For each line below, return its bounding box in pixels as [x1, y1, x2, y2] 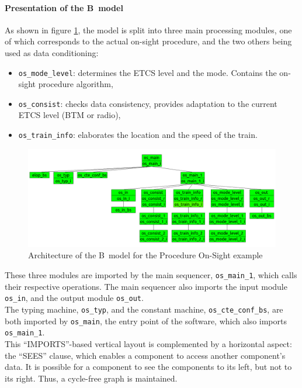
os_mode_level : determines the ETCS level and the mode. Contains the [18, 66, 277, 78]
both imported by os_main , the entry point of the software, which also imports [5, 314, 287, 327]
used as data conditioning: [5, 46, 99, 58]
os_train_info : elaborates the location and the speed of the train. [18, 129, 258, 141]
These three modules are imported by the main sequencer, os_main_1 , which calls [5, 269, 297, 281]
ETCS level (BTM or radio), [18, 109, 121, 121]
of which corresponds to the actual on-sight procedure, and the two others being [5, 35, 292, 47]
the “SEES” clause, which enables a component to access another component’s [5, 349, 286, 361]
